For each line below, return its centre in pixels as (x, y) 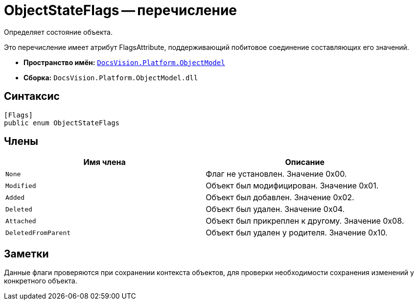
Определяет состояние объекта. (58, 32)
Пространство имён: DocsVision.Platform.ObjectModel (124, 62)
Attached (21, 221)
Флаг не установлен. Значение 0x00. (276, 174)
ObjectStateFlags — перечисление (120, 10)
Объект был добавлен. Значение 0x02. (280, 198)
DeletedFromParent (38, 233)
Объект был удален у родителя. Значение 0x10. (297, 233)
